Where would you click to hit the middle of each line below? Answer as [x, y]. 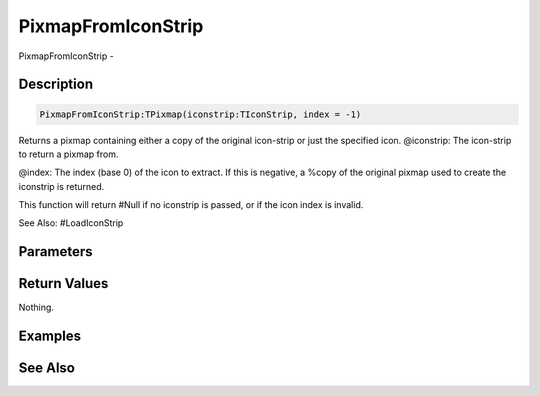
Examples [50, 336]
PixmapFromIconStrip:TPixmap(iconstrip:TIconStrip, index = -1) [200, 114]
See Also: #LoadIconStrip [71, 223]
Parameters [55, 251]
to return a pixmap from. [68, 154]
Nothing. [36, 307]
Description [56, 84]
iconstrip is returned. [61, 186]
